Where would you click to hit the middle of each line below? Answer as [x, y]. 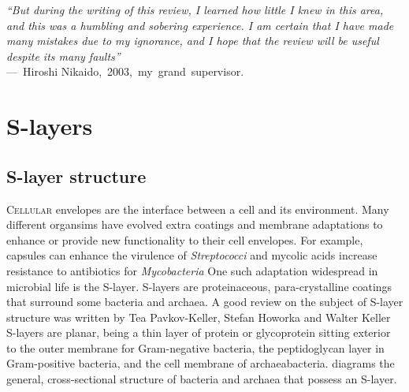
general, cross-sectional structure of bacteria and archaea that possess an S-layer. [202, 379]
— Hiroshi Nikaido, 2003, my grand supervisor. [125, 71]
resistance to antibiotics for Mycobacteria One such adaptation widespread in [192, 270]
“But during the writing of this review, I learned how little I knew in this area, [195, 9]
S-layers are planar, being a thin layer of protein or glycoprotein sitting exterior [199, 332]
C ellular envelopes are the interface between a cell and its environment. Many [198, 209]
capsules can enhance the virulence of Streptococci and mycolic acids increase [192, 255]
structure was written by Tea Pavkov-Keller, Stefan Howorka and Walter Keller [199, 317]
